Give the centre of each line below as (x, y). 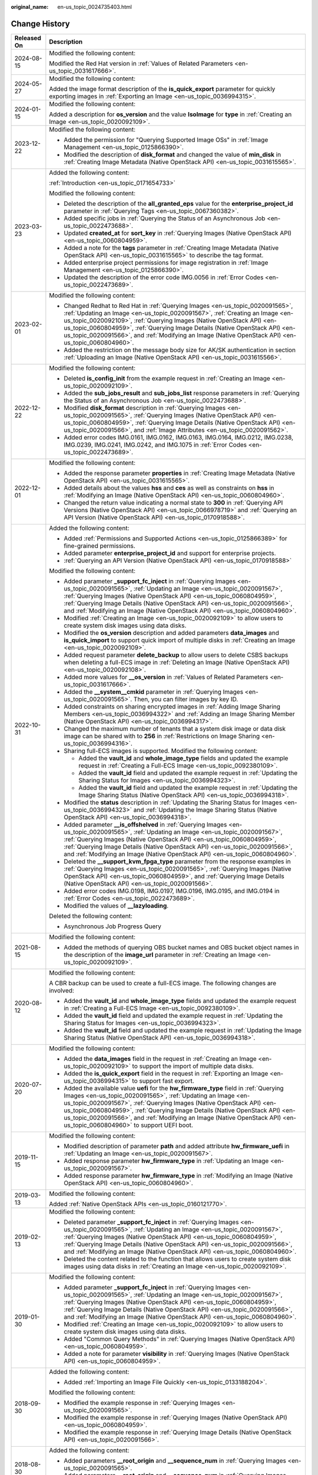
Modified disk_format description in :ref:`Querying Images (145, 408)
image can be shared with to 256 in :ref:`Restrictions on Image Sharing (162, 736)
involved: (62, 990)
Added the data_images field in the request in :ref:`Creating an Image (160, 1058)
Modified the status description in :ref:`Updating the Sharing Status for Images (173, 802)
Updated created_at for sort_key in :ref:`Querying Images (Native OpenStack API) (178, 233)
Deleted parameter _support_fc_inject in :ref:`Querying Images (151, 1222)
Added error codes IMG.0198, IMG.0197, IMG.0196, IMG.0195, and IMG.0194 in (172, 891)
